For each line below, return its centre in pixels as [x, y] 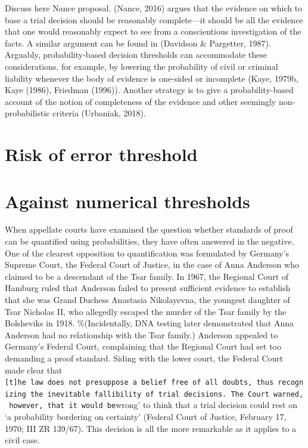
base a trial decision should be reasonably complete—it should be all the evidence [154, 19]
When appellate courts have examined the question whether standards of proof [149, 229]
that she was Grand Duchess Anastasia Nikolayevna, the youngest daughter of [147, 299]
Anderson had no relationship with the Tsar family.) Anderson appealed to [141, 334]
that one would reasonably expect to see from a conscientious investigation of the [153, 31]
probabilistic [27, 113]
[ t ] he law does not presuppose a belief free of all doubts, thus [139, 383]
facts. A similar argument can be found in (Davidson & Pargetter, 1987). [138, 43]
